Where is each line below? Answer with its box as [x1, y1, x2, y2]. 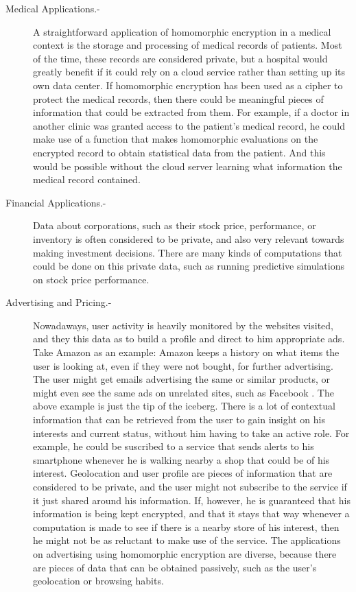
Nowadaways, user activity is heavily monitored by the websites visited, [33, 318, 334, 332]
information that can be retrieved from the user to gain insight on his [33, 412, 325, 427]
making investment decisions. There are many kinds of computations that [33, 245, 342, 259]
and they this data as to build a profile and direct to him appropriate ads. [33, 331, 345, 346]
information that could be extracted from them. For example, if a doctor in [33, 105, 350, 119]
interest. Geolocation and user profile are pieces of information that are [33, 466, 333, 480]
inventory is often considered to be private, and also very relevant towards [33, 231, 344, 246]
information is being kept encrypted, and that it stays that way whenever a [33, 506, 350, 521]
